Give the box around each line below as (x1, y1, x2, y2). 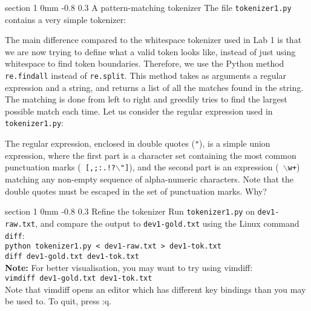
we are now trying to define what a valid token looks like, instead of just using (5, 45, 296, 58)
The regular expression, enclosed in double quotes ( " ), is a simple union (5, 137, 270, 150)
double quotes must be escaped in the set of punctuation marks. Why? (5, 184, 267, 197)
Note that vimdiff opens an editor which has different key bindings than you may (5, 283, 306, 295)
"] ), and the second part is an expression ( (120, 161, 279, 173)
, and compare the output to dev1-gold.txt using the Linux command (35, 216, 300, 229)
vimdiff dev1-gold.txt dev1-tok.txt (5, 274, 152, 283)
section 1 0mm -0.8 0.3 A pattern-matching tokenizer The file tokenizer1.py (5, 1, 292, 13)
